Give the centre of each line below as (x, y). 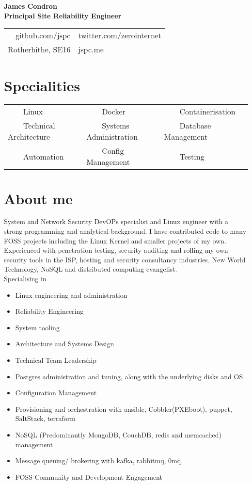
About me (38, 198)
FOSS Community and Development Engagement (89, 477)
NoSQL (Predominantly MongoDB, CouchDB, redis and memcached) (118, 434)
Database (195, 126)
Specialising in (25, 278)
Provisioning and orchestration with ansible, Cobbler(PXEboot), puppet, (124, 409)
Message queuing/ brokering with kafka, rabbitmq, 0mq (98, 461)
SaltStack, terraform (45, 418)
